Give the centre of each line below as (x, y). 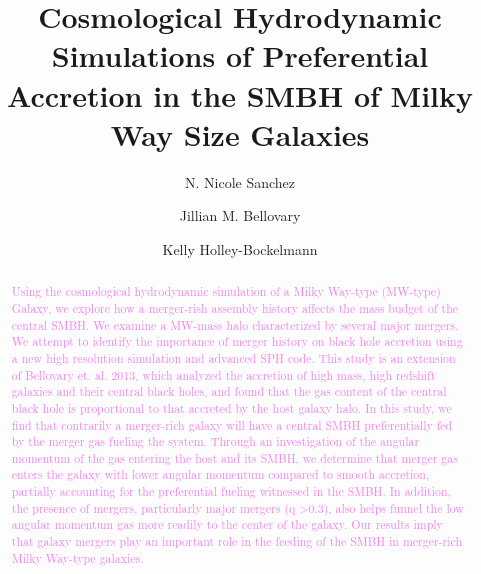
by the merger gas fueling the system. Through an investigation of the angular (215, 441)
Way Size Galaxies (240, 133)
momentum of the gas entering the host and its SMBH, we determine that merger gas (234, 457)
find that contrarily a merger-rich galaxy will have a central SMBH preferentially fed (232, 424)
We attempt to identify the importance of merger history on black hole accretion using (237, 341)
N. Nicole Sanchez (240, 181)
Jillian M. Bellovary (240, 215)
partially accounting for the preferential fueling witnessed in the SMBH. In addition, (231, 491)
